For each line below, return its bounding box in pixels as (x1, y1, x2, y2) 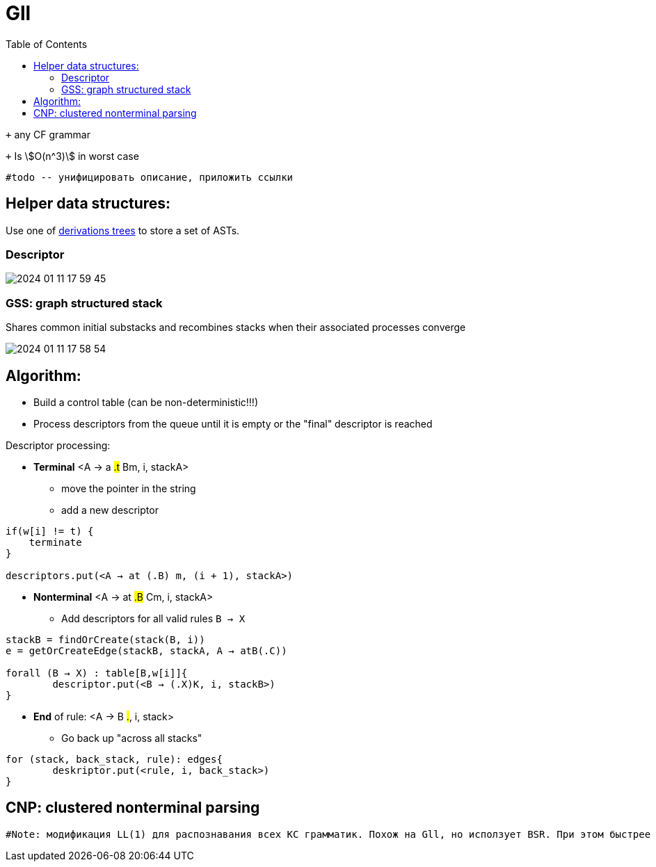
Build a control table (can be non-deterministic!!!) (33, 396, 258, 408)
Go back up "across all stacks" (61, 731, 202, 744)
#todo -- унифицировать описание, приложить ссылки (6, 171, 294, 183)
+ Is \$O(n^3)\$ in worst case (6, 149, 139, 162)
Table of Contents (6, 38, 88, 50)
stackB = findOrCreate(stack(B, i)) (6, 633, 205, 645)
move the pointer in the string (61, 482, 196, 494)
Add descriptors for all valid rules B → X (61, 612, 246, 624)
